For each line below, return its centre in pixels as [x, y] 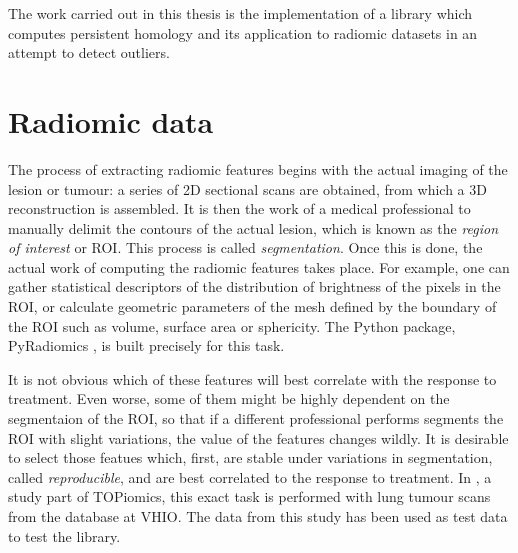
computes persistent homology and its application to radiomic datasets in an [243, 32]
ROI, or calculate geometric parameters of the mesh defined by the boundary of [252, 306]
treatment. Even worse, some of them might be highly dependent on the [229, 398]
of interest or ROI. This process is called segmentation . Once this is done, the [245, 247]
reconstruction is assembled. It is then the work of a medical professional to [239, 208]
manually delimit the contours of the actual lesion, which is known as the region [253, 227]
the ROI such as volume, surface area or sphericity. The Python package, [232, 325]
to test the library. [64, 535]
